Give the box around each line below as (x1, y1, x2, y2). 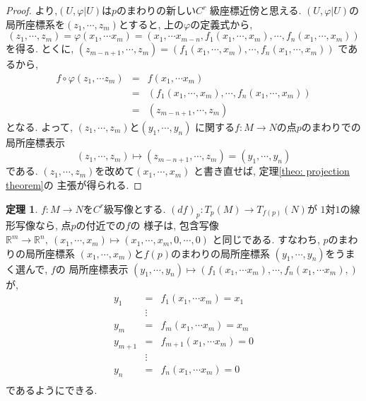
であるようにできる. (6, 382, 98, 397)
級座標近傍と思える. (209, 3, 302, 17)
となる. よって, (6, 119, 73, 134)
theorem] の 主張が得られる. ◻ (6, 178, 142, 192)
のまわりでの (301, 119, 361, 134)
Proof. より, (6, 3, 58, 17)
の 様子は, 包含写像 (130, 218, 219, 233)
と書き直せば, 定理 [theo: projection (193, 163, 350, 178)
